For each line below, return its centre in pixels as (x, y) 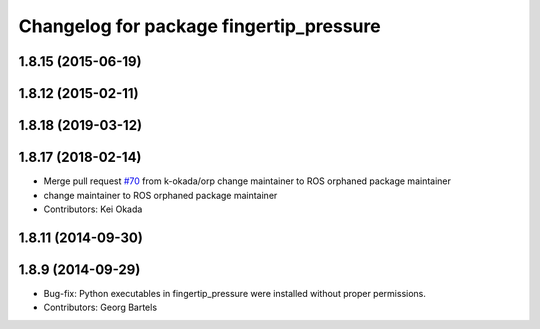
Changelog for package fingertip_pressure (199, 26)
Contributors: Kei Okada (93, 209)
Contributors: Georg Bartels (100, 307)
